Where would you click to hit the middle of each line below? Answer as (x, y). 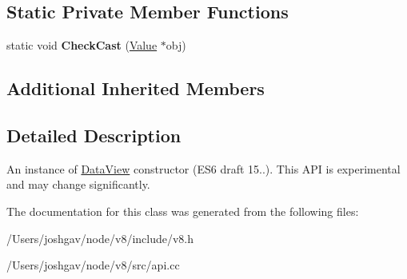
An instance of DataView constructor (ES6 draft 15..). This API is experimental (203, 168)
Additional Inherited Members (136, 88)
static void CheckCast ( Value (82, 45)
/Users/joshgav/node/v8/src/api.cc (93, 265)
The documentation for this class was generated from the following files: (183, 211)
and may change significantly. (78, 184)
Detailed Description (94, 135)
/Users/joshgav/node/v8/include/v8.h (100, 238)
